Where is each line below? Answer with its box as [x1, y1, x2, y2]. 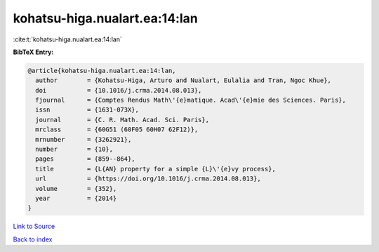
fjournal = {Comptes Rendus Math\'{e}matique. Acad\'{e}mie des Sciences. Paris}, [35, 96, 347, 105]
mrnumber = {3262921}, [35, 135, 132, 143]
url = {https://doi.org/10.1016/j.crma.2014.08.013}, [35, 175, 261, 183]
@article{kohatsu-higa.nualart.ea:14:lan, [27, 67, 176, 74]
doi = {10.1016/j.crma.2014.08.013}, [35, 86, 202, 94]
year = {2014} [35, 194, 117, 202]
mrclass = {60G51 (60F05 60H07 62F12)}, [35, 126, 199, 133]
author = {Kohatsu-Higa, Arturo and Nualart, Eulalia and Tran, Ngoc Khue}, [35, 77, 331, 84]
